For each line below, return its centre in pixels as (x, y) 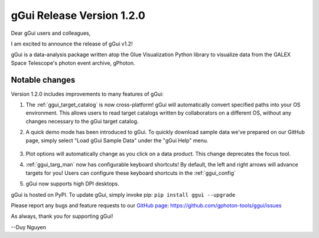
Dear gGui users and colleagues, (51, 33)
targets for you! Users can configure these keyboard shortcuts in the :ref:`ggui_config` (131, 173)
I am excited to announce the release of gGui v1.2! (72, 44)
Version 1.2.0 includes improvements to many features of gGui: (87, 94)
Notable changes (43, 80)
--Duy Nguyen (29, 227)
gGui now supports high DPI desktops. (72, 184)
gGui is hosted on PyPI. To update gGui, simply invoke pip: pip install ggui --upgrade (123, 194)
